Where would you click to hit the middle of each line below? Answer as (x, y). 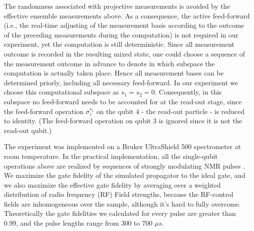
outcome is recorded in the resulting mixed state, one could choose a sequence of (125, 53)
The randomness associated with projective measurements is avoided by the (117, 6)
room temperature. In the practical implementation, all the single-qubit (111, 156)
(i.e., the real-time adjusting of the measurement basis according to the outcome (124, 25)
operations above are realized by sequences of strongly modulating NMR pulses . (125, 165)
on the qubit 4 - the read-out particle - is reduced (170, 111)
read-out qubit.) (28, 130)
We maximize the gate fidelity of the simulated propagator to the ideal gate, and (125, 175)
